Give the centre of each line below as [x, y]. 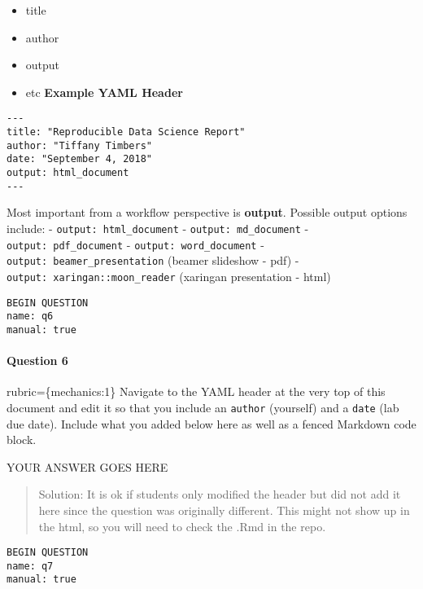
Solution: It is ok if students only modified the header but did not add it [220, 494]
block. [22, 440]
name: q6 [30, 316]
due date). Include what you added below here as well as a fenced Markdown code [211, 423]
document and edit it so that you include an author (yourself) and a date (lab [203, 407]
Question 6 [37, 360]
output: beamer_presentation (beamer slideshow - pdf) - [153, 260]
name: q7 [30, 566]
